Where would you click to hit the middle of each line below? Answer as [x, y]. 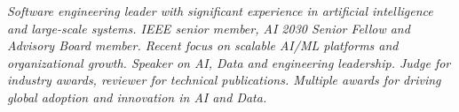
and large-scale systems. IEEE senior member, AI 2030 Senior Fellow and [209, 28]
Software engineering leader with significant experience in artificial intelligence [220, 11]
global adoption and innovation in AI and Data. [137, 97]
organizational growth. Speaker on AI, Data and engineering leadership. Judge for [229, 62]
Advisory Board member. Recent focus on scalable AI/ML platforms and [203, 45]
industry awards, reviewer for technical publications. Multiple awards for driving [224, 80]
